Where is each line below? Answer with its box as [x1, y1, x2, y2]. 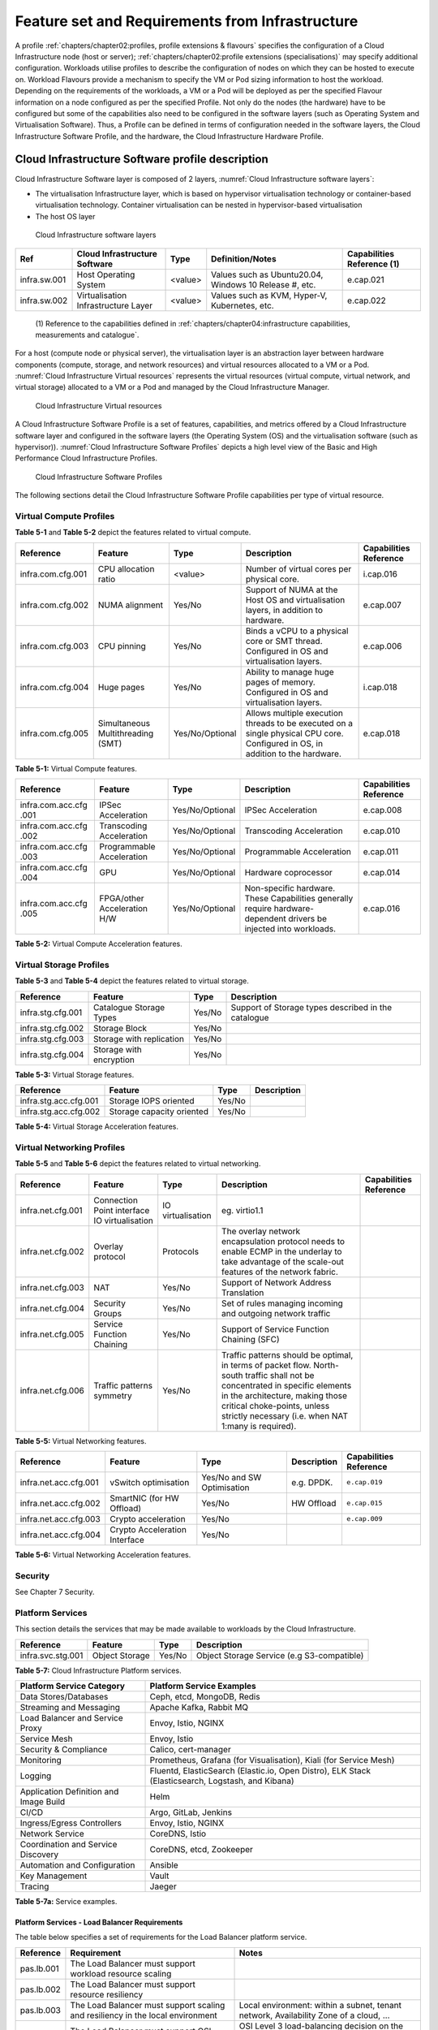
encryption [93, 1054, 135, 1065]
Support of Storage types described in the [230, 1001, 393, 1013]
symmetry [93, 1389, 133, 1401]
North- [313, 1359, 340, 1371]
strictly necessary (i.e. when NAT [221, 1410, 349, 1421]
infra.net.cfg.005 [19, 1328, 84, 1340]
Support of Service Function [221, 1324, 329, 1335]
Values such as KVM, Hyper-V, [211, 289, 328, 300]
